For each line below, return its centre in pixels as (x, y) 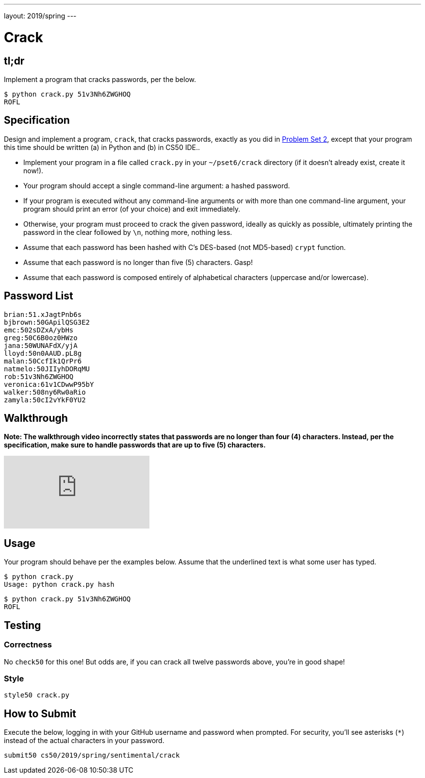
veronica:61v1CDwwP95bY (49, 384)
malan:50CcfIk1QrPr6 (43, 361)
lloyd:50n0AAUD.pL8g (43, 353)
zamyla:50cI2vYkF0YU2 (45, 400)
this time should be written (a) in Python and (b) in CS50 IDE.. (102, 147)
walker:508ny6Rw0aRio (45, 392)
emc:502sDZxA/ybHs (39, 330)
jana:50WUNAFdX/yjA (41, 345)
